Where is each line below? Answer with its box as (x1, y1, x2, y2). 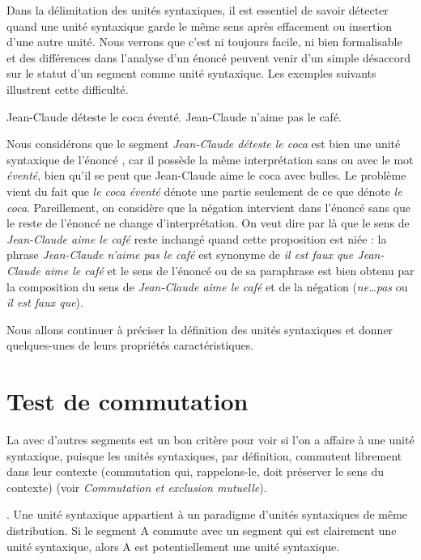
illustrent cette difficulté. (6, 80, 129, 97)
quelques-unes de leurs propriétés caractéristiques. (6, 337, 254, 354)
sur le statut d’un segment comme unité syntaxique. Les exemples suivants (6, 65, 376, 82)
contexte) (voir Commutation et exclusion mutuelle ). (6, 478, 267, 495)
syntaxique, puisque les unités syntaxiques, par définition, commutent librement (6, 447, 402, 464)
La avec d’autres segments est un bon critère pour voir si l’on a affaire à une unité (6, 431, 415, 448)
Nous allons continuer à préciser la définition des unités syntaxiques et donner (6, 320, 393, 337)
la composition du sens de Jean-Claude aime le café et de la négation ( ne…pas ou (6, 278, 408, 295)
